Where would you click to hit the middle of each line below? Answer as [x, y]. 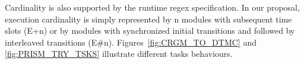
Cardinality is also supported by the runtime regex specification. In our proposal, [152, 7]
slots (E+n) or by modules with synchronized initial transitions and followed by [150, 31]
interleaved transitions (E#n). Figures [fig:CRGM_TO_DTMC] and [131, 42]
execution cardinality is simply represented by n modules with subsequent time [148, 19]
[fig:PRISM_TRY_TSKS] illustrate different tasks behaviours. [119, 54]
